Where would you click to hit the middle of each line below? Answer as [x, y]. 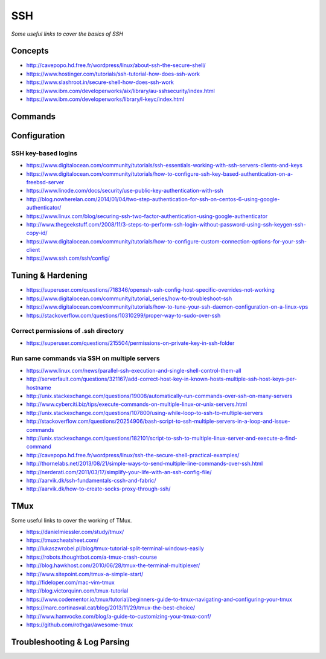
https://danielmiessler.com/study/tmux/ [75, 532]
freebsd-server [45, 182]
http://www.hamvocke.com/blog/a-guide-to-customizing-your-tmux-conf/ [119, 616]
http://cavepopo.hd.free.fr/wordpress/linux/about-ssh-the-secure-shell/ [116, 65]
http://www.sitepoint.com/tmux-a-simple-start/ [85, 574]
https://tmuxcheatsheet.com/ [62, 540]
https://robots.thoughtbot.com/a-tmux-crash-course [91, 557]
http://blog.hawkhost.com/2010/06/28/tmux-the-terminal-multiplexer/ [113, 565]
